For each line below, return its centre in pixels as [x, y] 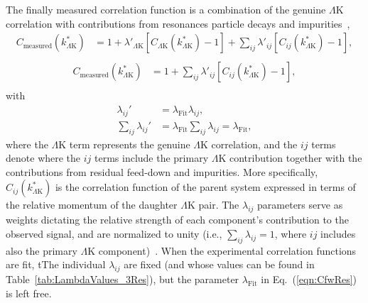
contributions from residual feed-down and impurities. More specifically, [162, 171]
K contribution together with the [290, 158]
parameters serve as [300, 205]
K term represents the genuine [124, 144]
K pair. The [213, 205]
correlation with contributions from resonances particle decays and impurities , [178, 23]
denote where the [43, 158]
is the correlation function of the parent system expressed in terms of [205, 187]
